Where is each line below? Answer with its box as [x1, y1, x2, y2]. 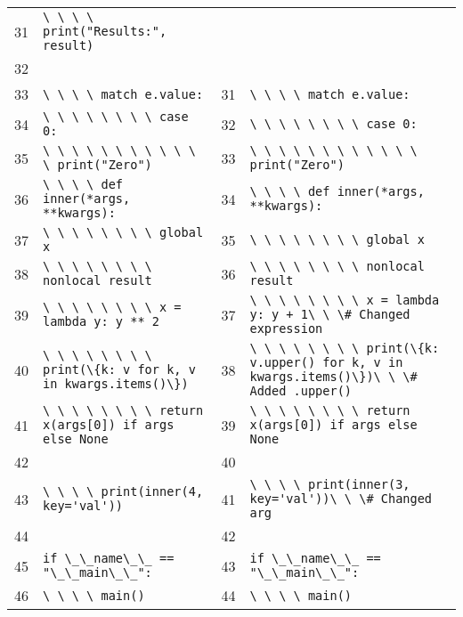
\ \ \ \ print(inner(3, [249, 477, 410, 491]
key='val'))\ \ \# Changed [249, 491, 433, 506]
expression [249, 321, 323, 336]
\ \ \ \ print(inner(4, [43, 484, 204, 499]
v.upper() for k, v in [249, 355, 403, 369]
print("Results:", [43, 24, 167, 38]
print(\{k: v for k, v [43, 362, 196, 377]
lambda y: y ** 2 [43, 314, 159, 329]
